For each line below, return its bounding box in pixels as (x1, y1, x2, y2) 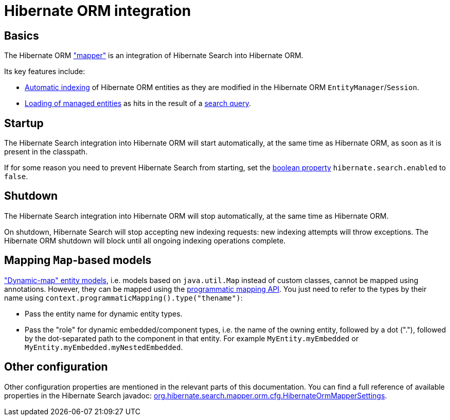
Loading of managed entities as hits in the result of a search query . (25, 99, 251, 108)
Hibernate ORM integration (4, 2, 191, 20)
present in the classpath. (4, 147, 88, 156)
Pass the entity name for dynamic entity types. (25, 309, 183, 318)
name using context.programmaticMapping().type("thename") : (4, 293, 243, 302)
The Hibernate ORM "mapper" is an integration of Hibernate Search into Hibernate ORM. (4, 51, 303, 60)
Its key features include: (4, 67, 85, 76)
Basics (4, 29, 39, 42)
